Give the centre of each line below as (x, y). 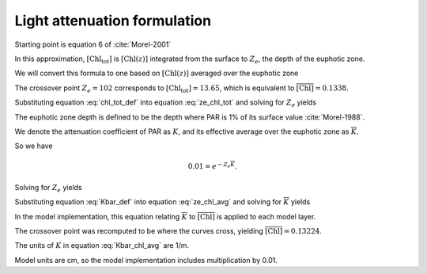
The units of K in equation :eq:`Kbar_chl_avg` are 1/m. (102, 245)
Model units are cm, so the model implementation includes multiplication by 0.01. (146, 260)
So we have (34, 146)
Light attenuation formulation (113, 21)
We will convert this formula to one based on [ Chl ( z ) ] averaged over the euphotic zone (157, 73)
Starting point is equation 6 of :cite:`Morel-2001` (93, 44)
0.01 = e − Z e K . (212, 166)
